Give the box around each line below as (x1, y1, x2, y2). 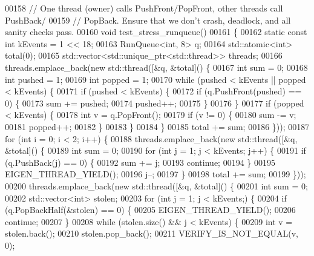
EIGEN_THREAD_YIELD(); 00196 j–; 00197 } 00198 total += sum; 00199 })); (5, 168, 306, 180)
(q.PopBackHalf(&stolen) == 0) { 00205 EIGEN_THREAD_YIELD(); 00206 (5, 203, 296, 216)
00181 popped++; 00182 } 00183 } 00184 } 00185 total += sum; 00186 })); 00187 (5, 120, 310, 133)
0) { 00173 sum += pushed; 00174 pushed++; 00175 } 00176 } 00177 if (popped (5, 96, 304, 109)
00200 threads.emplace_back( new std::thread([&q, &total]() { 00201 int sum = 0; (5, 179, 308, 192)
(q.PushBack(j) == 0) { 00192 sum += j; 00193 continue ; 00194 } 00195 (5, 156, 275, 168)
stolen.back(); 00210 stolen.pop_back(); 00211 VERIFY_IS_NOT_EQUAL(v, (5, 227, 298, 240)
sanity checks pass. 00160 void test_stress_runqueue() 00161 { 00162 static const (5, 25, 307, 38)
